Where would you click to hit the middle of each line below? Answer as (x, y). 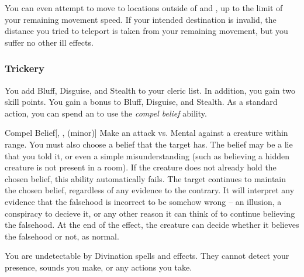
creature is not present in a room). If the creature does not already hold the (141, 167)
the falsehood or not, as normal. (62, 236)
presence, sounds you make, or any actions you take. (99, 267)
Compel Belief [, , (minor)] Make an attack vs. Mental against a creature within (146, 133)
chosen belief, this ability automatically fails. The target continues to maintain (146, 178)
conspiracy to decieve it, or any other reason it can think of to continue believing (150, 213)
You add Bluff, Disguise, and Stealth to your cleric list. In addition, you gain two (150, 90)
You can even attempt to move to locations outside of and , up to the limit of (144, 8)
